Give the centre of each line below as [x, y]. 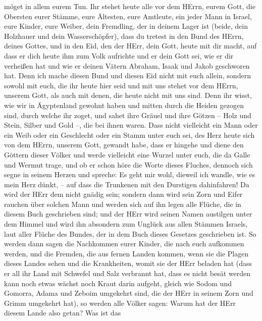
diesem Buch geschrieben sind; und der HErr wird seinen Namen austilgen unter [128, 214]
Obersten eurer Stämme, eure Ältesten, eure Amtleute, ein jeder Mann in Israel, [128, 16]
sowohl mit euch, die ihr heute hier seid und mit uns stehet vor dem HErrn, [121, 85]
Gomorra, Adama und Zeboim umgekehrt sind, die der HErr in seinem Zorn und [129, 293]
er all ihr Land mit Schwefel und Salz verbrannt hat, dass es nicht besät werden [127, 273]
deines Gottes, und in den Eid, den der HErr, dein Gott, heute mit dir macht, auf [130, 46]
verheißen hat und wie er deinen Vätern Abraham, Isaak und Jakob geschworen [127, 65]
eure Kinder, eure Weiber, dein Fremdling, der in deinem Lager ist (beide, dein [126, 26]
